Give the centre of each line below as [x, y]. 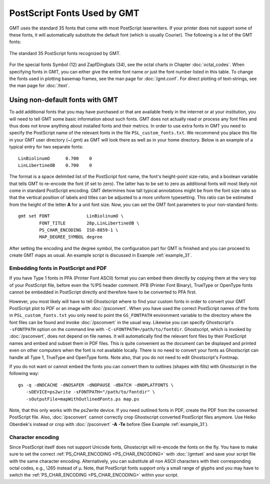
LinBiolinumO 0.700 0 [55, 158]
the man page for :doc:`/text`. [39, 85]
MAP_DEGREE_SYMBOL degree [71, 237]
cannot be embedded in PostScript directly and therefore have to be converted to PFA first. [103, 292]
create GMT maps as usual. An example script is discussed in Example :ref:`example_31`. [101, 255]
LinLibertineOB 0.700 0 [55, 165]
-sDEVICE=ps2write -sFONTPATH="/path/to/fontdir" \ [90, 392]
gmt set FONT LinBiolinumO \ [71, 216]
